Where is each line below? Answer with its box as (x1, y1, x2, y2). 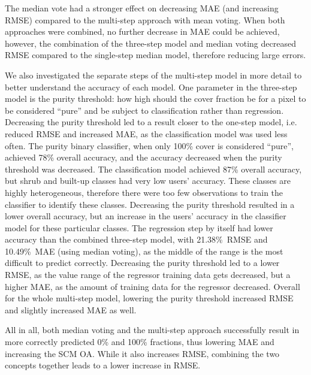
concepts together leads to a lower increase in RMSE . (5, 359, 201, 371)
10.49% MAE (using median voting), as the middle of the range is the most (5, 244, 283, 257)
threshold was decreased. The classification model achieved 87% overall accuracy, (5, 162, 302, 175)
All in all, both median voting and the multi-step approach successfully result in (5, 323, 300, 336)
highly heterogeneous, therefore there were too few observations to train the (5, 186, 283, 198)
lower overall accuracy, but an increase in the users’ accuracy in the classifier (5, 210, 286, 222)
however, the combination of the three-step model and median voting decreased (5, 37, 296, 49)
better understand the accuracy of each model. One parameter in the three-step (5, 80, 297, 93)
